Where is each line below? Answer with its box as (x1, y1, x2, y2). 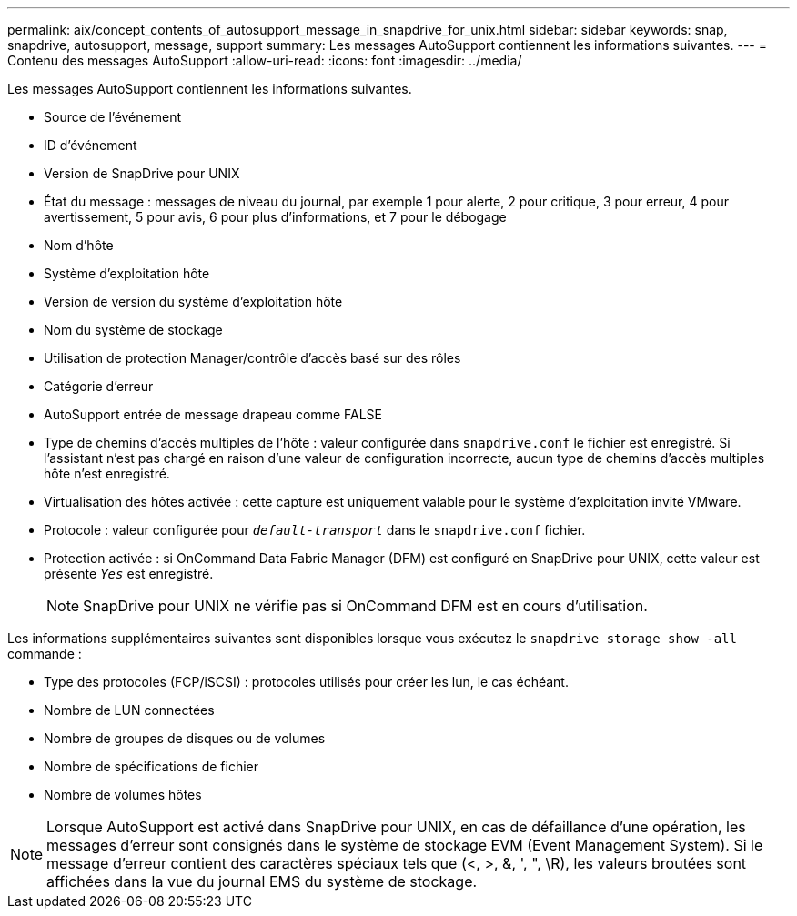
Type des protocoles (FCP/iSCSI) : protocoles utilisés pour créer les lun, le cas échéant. (44, 674, 569, 690)
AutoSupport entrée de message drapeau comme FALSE (44, 407, 382, 422)
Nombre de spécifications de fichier (44, 759, 258, 774)
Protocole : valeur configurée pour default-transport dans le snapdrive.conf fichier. (44, 522, 586, 538)
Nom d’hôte (44, 237, 114, 253)
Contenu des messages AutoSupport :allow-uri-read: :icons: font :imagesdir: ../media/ (7, 53, 522, 68)
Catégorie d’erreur (44, 378, 154, 394)
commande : (7, 646, 82, 661)
